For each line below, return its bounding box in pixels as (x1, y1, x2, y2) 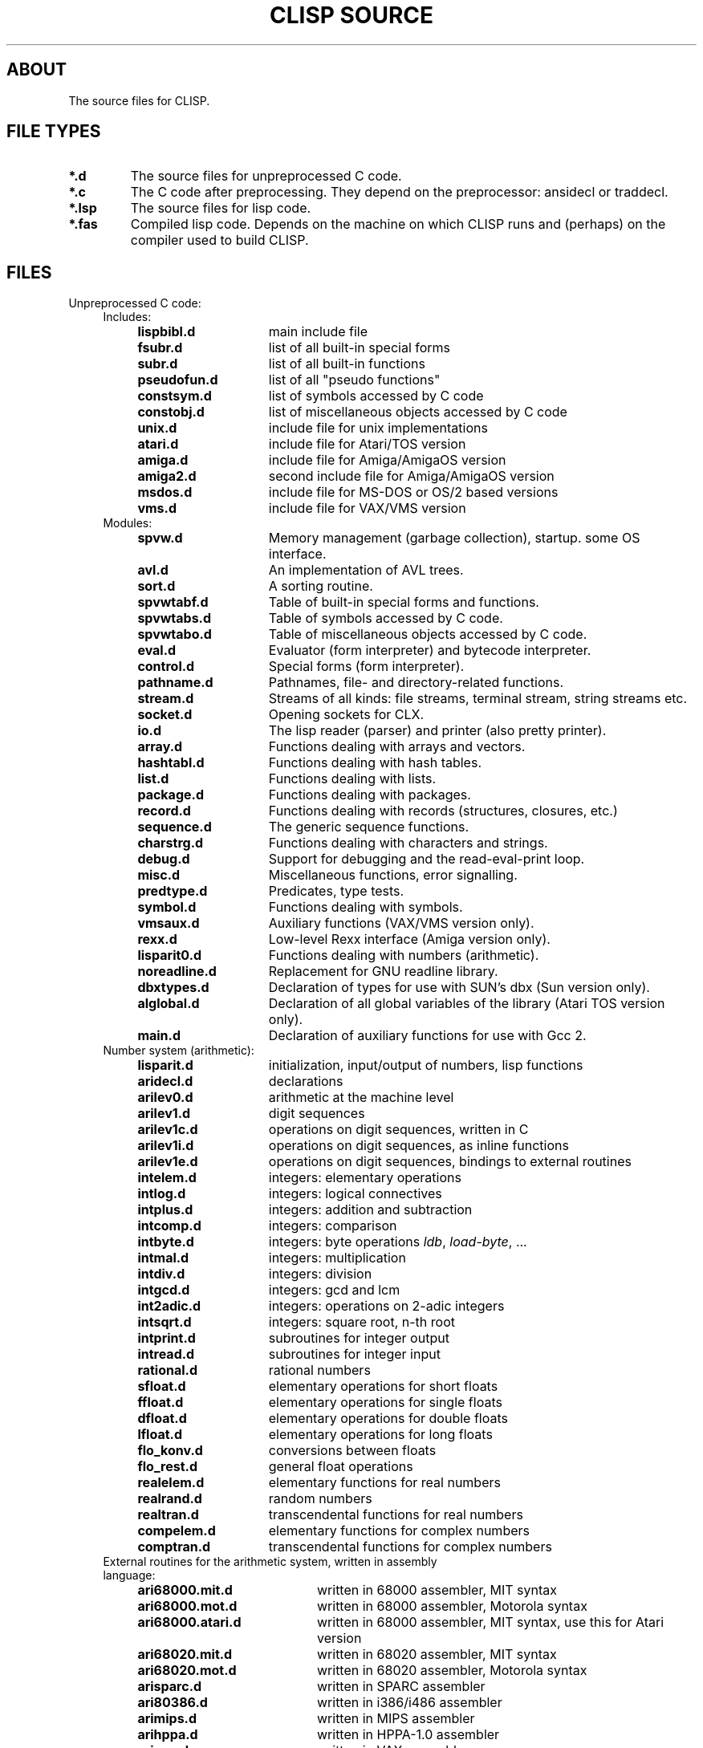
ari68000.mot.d (137, 1598, 238, 1615)
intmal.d (137, 1250, 189, 1266)
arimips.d (137, 1710, 197, 1727)
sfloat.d (137, 1378, 186, 1395)
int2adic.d (137, 1298, 201, 1315)
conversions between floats (268, 1442, 437, 1459)
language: (103, 1568, 156, 1583)
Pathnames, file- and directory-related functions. (268, 674, 564, 691)
